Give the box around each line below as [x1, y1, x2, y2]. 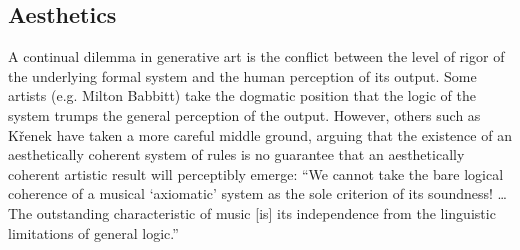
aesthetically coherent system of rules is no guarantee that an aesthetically [8, 144, 465, 165]
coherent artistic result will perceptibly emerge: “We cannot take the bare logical [8, 163, 504, 184]
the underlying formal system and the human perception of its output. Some [8, 65, 477, 86]
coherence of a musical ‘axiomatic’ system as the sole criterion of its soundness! [8, 183, 493, 204]
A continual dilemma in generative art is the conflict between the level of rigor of [8, 46, 505, 67]
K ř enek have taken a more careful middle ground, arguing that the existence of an [8, 124, 512, 145]
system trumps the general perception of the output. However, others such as [8, 104, 481, 125]
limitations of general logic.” [8, 222, 179, 243]
